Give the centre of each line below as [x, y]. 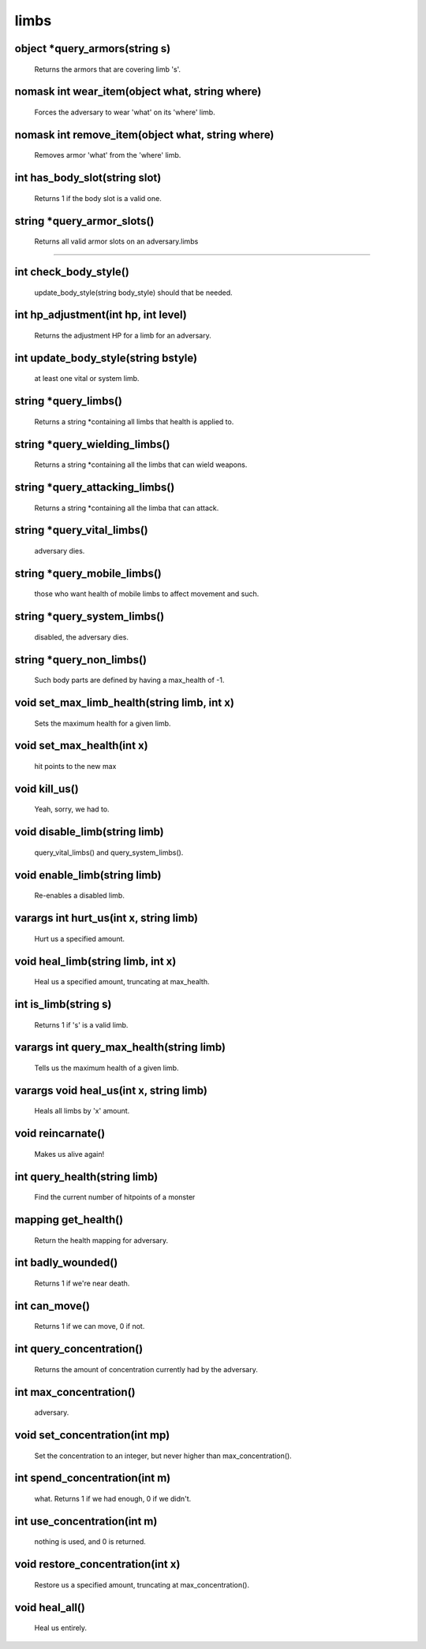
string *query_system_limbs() [90, 616]
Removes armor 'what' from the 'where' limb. [108, 155]
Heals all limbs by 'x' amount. [82, 1111]
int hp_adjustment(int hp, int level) [101, 315]
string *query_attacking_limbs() [95, 488]
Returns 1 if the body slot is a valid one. [98, 198]
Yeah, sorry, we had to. [72, 809]
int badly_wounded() [66, 1263]
